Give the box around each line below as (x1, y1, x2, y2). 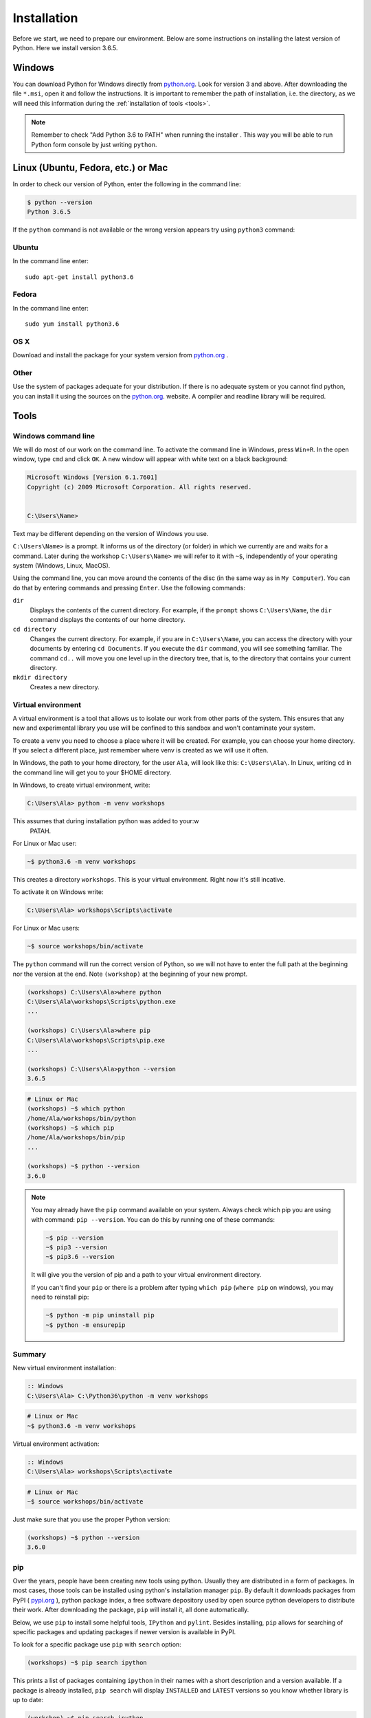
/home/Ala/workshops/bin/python (27, 1114, 137, 1122)
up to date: (12, 1696, 44, 1704)
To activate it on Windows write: (12, 888, 104, 896)
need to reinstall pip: (31, 1293, 89, 1302)
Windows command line (12, 431, 95, 440)
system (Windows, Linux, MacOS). (12, 561, 111, 570)
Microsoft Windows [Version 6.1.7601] (27, 473, 158, 481)
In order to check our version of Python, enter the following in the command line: (12, 179, 241, 188)
